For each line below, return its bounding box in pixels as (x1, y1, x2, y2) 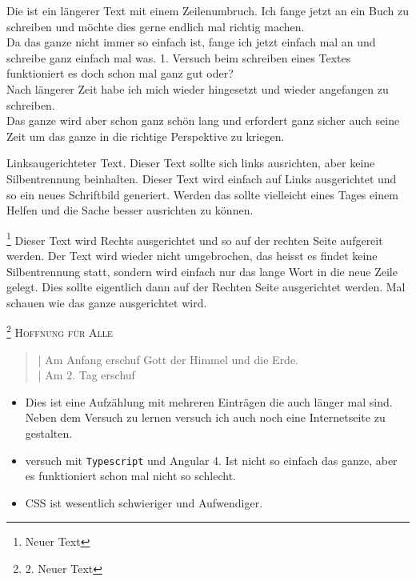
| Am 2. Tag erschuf (38, 367, 135, 383)
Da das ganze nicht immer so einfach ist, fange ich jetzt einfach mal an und (6, 34, 376, 50)
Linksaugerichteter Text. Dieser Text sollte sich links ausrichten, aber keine (6, 154, 375, 171)
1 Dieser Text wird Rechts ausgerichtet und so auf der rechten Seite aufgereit (6, 229, 383, 248)
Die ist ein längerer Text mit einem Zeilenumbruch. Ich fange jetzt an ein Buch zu (6, 2, 409, 18)
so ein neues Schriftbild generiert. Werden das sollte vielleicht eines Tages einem (6, 186, 398, 202)
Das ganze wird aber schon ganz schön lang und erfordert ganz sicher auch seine (6, 112, 400, 129)
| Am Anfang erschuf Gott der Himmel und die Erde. (38, 351, 299, 367)
